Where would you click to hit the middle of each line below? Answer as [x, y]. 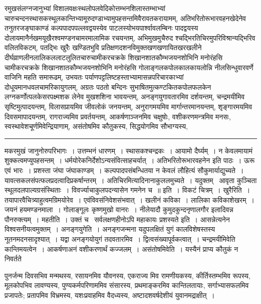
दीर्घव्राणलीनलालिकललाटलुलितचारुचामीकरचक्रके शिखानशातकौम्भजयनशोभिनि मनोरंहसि [114, 57]
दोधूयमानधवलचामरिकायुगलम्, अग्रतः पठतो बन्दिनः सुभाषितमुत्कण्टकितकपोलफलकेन [108, 87]
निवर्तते [13, 259]
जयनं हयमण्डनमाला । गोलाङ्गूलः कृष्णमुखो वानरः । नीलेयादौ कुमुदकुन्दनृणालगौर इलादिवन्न [119, 209]
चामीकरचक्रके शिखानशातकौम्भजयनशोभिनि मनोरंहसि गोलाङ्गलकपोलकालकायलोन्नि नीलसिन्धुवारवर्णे [129, 67]
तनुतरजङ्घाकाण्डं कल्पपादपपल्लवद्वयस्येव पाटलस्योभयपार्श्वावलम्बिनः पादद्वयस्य [101, 28]
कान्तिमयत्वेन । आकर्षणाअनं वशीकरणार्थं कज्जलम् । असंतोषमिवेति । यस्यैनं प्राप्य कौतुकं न [121, 249]
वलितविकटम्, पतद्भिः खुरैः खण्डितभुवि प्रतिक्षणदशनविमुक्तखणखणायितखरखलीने [103, 47]
